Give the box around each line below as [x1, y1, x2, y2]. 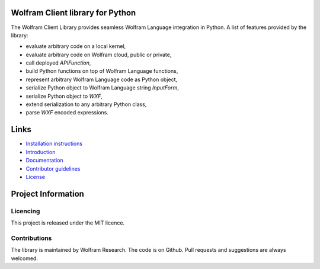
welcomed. [11, 255, 39, 262]
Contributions [11, 234, 52, 242]
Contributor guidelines [25, 165, 81, 172]
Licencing [11, 207, 40, 215]
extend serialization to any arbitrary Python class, [25, 101, 147, 108]
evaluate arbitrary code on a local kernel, [25, 43, 126, 50]
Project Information [11, 188, 84, 198]
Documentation [25, 157, 63, 164]
